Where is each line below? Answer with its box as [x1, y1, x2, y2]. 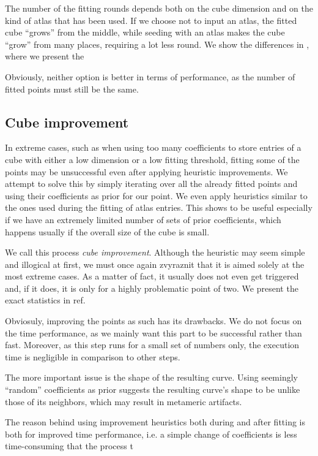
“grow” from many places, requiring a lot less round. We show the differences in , [5, 37, 309, 50]
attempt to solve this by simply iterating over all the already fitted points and [5, 177, 298, 190]
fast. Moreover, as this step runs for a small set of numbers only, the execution [5, 338, 300, 351]
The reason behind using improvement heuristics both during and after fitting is [5, 416, 306, 428]
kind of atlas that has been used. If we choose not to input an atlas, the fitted [5, 13, 297, 26]
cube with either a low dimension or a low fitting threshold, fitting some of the [5, 153, 300, 165]
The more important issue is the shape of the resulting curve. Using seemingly [5, 371, 298, 384]
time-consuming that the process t [5, 439, 133, 452]
